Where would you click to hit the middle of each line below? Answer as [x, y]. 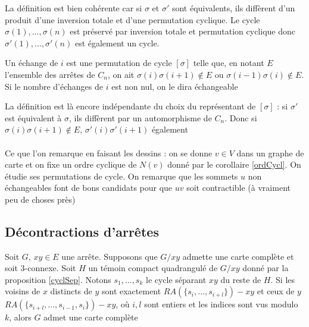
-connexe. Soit [50, 268]
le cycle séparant [176, 279]
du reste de [241, 279]
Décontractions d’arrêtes [82, 231]
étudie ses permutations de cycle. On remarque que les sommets [121, 176]
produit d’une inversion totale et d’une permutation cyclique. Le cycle [132, 19]
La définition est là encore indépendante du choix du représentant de [130, 106]
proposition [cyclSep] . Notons [58, 279]
